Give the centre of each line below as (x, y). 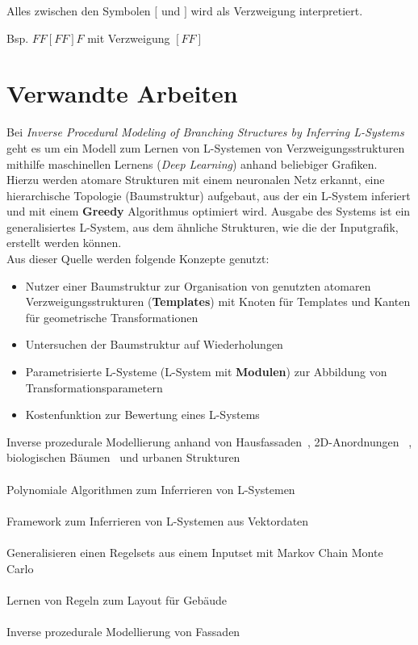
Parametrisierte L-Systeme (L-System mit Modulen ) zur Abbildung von (206, 372)
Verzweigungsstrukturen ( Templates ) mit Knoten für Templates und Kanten (218, 302)
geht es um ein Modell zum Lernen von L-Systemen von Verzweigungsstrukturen (206, 147)
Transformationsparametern (94, 387)
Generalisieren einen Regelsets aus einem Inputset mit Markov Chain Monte (195, 552)
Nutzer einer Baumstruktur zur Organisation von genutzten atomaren (198, 285)
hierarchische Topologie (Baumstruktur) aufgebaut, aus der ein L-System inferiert (209, 195)
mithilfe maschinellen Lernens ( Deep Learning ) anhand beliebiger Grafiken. (192, 163)
